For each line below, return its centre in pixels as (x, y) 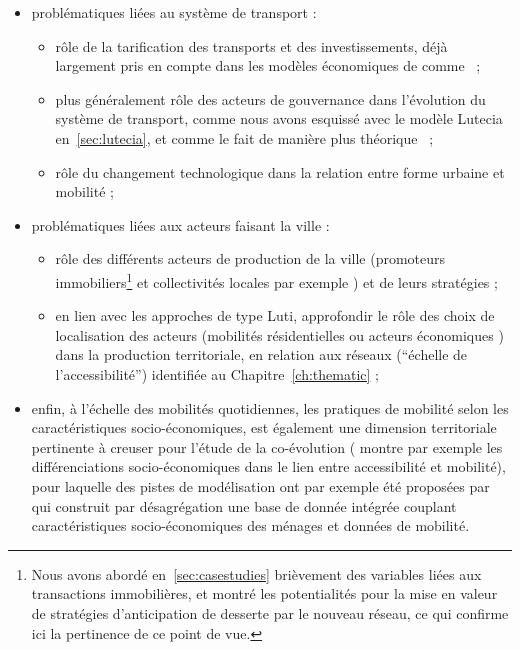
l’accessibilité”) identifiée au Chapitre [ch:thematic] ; (217, 373)
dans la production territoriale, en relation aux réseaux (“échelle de (261, 354)
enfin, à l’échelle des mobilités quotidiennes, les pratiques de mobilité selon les (270, 407)
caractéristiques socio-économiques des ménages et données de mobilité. (250, 525)
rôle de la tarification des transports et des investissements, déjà (251, 45)
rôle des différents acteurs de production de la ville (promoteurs (250, 258)
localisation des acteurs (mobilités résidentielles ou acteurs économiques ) (279, 334)
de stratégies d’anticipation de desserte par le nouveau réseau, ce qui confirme (270, 612)
